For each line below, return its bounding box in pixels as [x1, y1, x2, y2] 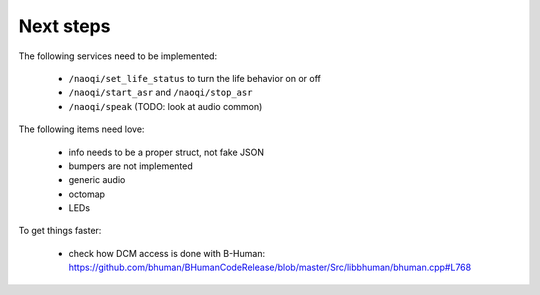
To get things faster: [18, 225, 102, 237]
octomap [68, 188, 105, 200]
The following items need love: [18, 123, 145, 135]
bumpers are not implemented [68, 160, 194, 172]
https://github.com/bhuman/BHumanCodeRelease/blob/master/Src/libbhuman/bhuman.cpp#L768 [68, 261, 472, 274]
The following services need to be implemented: [18, 50, 218, 62]
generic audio [68, 174, 126, 186]
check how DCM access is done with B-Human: [68, 247, 265, 259]
